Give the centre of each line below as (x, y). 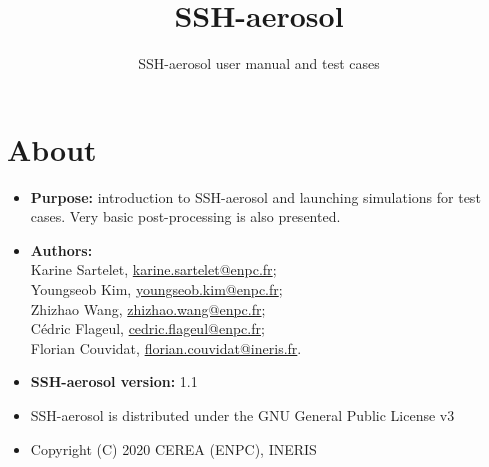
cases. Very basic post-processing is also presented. (185, 216)
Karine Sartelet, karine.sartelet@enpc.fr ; (153, 269)
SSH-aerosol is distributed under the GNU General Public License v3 (242, 415)
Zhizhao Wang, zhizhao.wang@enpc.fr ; (148, 308)
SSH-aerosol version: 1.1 (114, 381)
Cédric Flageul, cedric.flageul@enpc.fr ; (147, 328)
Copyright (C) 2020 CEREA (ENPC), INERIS (173, 448)
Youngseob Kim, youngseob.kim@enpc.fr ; (156, 289)
